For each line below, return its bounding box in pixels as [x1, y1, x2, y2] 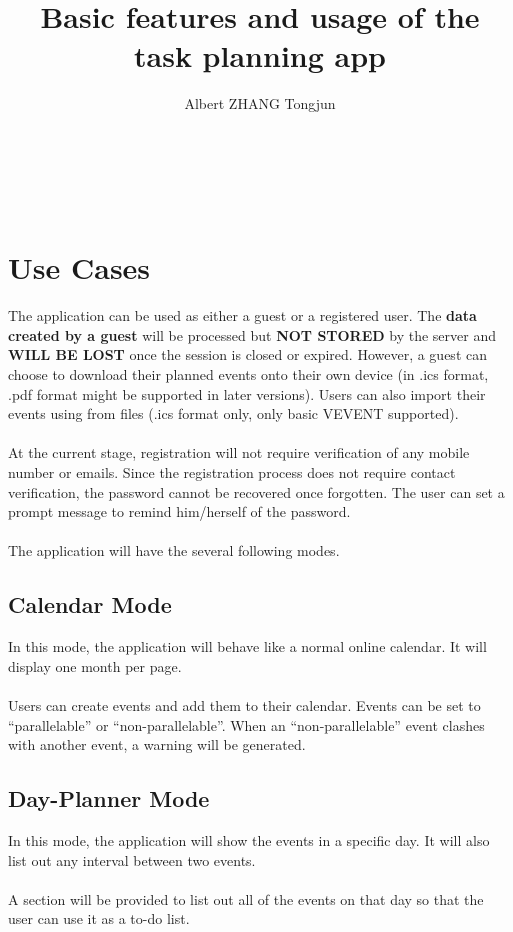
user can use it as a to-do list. [8, 908, 190, 929]
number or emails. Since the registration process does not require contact [8, 461, 456, 482]
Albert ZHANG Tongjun [184, 93, 336, 114]
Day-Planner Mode [8, 783, 210, 814]
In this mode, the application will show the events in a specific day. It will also [8, 829, 490, 850]
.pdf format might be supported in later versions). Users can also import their [8, 383, 486, 404]
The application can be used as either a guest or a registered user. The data [8, 305, 477, 326]
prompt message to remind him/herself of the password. [8, 501, 351, 522]
